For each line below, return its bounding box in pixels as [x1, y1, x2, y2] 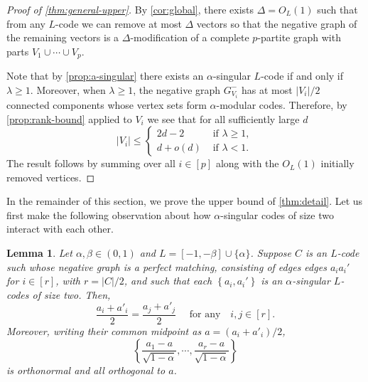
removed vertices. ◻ [6, 169, 95, 184]
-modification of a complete [130, 30, 249, 45]
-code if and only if [261, 68, 344, 83]
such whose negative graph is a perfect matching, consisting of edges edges [6, 259, 327, 274]
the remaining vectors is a [6, 30, 119, 45]
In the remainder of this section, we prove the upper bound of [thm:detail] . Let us [6, 193, 363, 208]
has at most [241, 82, 293, 97]
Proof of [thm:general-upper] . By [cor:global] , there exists [6, 2, 254, 16]
